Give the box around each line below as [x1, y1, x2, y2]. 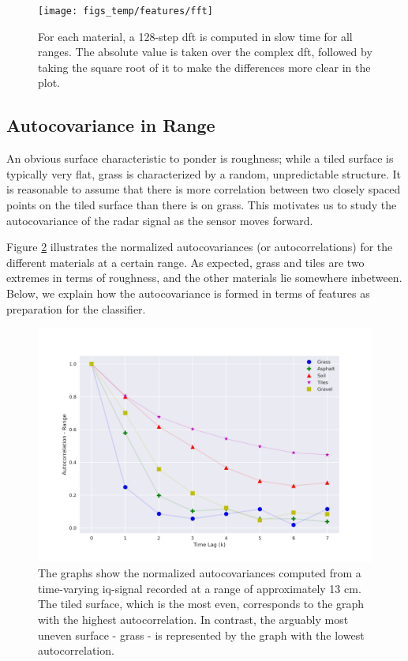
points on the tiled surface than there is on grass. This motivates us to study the [6, 197, 397, 213]
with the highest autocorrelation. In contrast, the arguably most [38, 611, 349, 628]
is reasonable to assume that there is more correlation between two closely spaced [6, 181, 401, 197]
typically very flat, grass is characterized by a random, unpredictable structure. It [6, 165, 401, 182]
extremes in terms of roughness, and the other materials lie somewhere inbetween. [6, 269, 402, 286]
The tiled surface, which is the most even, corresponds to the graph [38, 595, 365, 612]
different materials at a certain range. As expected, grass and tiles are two [6, 254, 365, 270]
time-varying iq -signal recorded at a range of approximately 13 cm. [38, 580, 361, 596]
